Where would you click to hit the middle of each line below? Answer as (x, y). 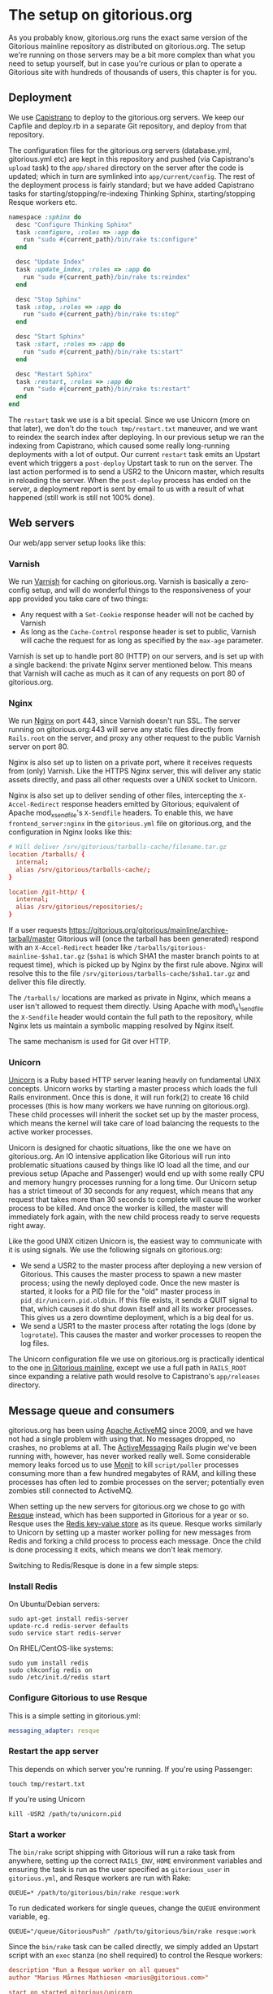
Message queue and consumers (91, 1411)
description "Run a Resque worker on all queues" (94, 1970)
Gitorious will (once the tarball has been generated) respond (158, 939)
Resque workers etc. (43, 202)
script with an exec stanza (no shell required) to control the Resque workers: (136, 1955)
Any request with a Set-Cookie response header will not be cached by (137, 615)
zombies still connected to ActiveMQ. (71, 1491)
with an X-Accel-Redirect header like (70, 947)
